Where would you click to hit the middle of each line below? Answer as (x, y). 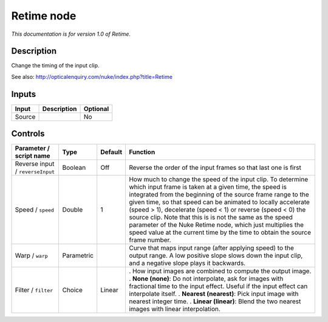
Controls (28, 134)
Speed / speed (35, 210)
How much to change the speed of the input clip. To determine (218, 179)
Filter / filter (34, 290)
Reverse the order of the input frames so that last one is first (215, 168)
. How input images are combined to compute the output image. (220, 271)
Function (142, 152)
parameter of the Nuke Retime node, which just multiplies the (216, 225)
